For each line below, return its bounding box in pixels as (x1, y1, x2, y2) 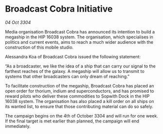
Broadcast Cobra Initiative (5, 3, 113, 15)
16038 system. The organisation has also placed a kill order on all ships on (5, 98, 154, 104)
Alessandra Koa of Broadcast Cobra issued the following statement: (5, 53, 141, 59)
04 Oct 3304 (5, 19, 31, 25)
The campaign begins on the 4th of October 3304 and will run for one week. (5, 113, 158, 118)
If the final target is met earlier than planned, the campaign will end (5, 118, 140, 124)
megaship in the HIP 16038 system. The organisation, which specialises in (5, 34, 153, 40)
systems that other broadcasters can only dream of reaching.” (5, 73, 130, 79)
